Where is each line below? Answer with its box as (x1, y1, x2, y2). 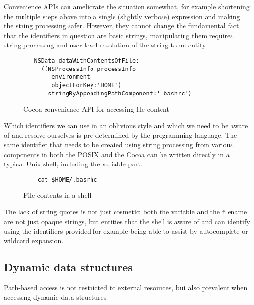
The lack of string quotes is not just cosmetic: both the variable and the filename (4, 207, 247, 217)
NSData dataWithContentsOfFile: (34, 57, 139, 64)
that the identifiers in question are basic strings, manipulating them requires (4, 30, 233, 40)
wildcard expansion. (4, 235, 64, 245)
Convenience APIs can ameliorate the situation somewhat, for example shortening (4, 1, 250, 11)
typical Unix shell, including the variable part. (4, 159, 142, 169)
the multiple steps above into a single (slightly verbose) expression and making (4, 11, 240, 21)
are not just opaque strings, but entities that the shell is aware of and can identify (4, 216, 250, 226)
